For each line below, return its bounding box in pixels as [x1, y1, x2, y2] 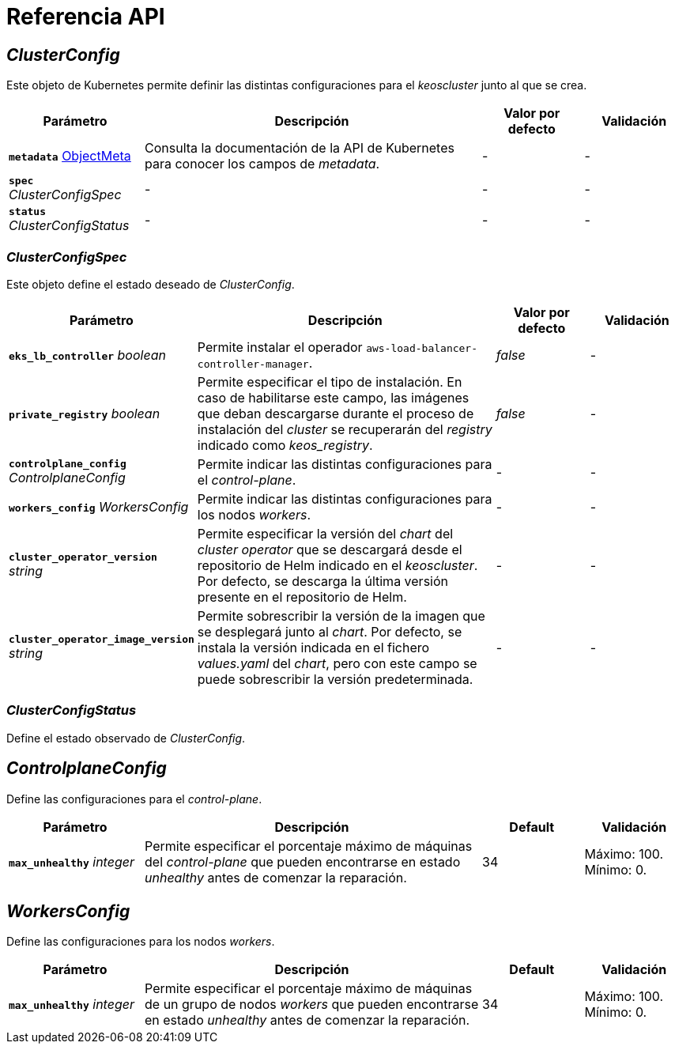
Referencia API [6, 3, 165, 30]
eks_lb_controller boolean [9, 346, 166, 363]
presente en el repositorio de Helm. [197, 588, 407, 605]
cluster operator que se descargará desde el [197, 541, 462, 557]
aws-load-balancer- [366, 342, 478, 354]
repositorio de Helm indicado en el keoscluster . [197, 557, 478, 573]
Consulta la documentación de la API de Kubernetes [145, 140, 454, 157]
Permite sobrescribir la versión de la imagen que [197, 607, 485, 624]
